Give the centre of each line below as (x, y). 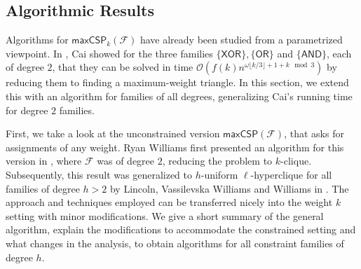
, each (339, 53)
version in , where (44, 161)
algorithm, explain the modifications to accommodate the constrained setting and (181, 229)
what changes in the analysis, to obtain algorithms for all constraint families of (175, 243)
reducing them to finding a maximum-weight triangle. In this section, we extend (177, 82)
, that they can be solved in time (123, 67)
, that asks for (314, 133)
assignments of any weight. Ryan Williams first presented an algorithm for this (175, 147)
